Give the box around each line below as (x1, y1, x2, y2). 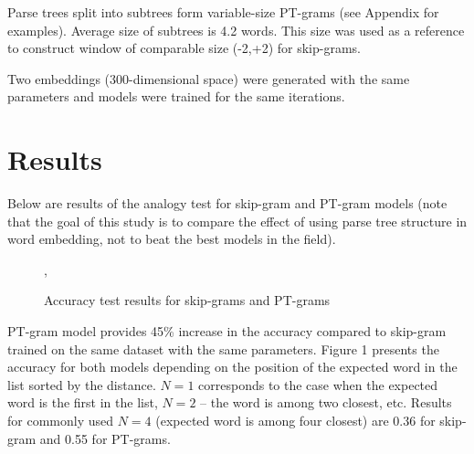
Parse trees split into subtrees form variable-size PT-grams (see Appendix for (7, 3, 439, 21)
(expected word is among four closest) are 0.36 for (155, 411, 436, 430)
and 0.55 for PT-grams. (39, 428, 171, 448)
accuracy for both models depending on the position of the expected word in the (7, 357, 458, 376)
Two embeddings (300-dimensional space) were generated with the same (7, 69, 410, 88)
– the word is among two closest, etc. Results (200, 393, 452, 412)
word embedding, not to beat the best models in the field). (7, 229, 336, 248)
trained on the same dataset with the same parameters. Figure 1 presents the (7, 339, 439, 358)
